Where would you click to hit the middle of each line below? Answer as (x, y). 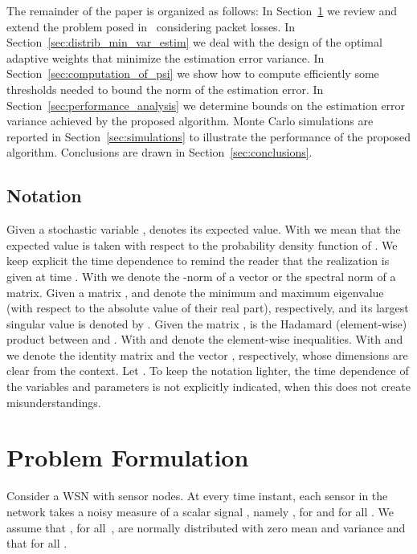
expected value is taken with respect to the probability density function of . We (202, 244)
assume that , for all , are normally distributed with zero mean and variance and (206, 527)
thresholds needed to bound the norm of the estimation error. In (165, 89)
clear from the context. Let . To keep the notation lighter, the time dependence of (208, 371)
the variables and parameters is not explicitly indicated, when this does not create (208, 387)
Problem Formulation (128, 457)
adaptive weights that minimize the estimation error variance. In (166, 57)
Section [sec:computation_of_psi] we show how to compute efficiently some (193, 73)
